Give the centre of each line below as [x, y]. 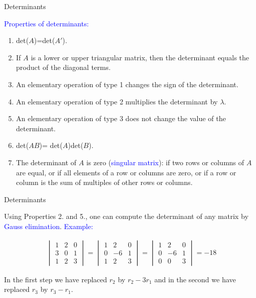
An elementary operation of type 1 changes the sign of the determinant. [127, 84]
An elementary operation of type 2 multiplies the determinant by [117, 101]
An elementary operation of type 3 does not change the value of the [121, 118]
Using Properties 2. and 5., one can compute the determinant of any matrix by [126, 216]
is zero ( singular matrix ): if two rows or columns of [165, 162]
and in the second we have [195, 279]
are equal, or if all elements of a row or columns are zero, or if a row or [126, 172]
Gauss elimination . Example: [49, 226]
